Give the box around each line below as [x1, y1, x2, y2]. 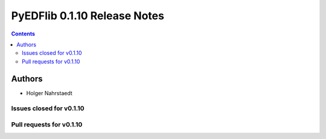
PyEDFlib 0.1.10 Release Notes [11, 9, 164, 22]
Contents [11, 30, 36, 37]
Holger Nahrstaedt [26, 89, 72, 96]
